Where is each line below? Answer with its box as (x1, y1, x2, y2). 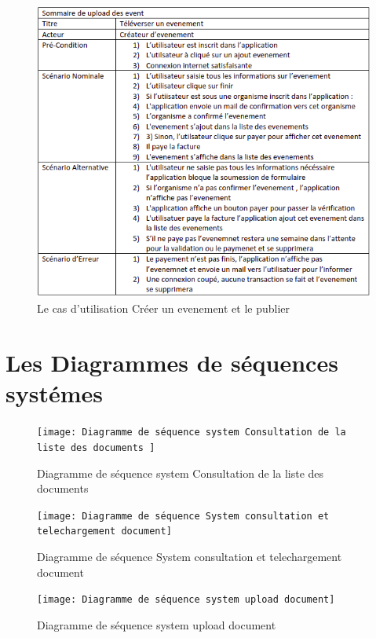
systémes (5, 377, 103, 409)
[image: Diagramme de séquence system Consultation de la (37, 427, 346, 438)
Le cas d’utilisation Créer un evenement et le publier (37, 300, 290, 317)
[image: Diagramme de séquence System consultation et (37, 510, 330, 522)
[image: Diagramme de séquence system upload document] (37, 594, 335, 606)
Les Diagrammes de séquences (5, 346, 338, 379)
